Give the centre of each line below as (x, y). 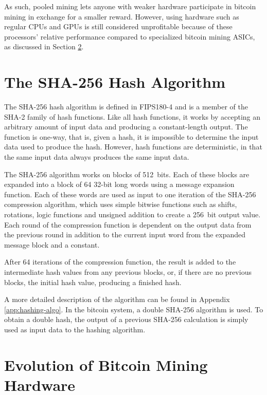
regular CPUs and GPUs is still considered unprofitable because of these (118, 26)
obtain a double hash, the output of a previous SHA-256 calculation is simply (126, 319)
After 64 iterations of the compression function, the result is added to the (120, 262)
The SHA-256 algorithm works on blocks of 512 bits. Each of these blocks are (127, 174)
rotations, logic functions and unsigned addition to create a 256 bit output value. (132, 214)
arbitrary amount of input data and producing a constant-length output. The (126, 127)
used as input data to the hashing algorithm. (75, 329)
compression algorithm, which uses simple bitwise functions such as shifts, (121, 204)
